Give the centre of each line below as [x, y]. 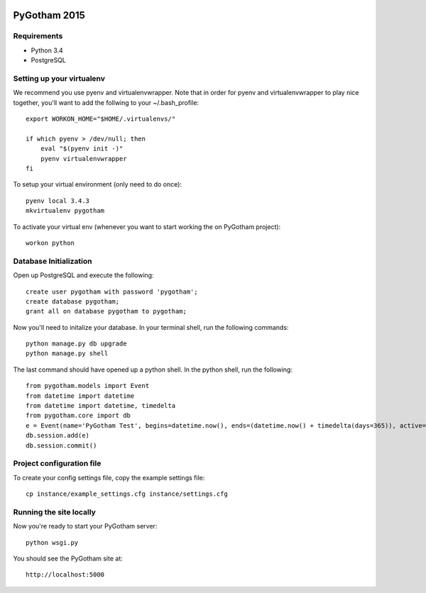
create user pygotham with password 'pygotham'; [112, 292]
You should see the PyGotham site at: [68, 559]
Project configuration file [57, 463]
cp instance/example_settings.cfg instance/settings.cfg [127, 494]
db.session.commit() [61, 445]
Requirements [38, 36]
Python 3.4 [47, 50]
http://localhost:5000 [65, 575]
